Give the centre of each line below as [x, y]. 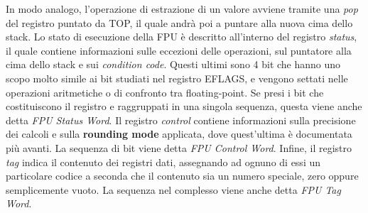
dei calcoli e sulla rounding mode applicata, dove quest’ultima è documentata [179, 134]
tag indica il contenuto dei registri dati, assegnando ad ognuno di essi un [163, 162]
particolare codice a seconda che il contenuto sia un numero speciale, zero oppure [182, 176]
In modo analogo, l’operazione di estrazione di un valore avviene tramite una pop [182, 9]
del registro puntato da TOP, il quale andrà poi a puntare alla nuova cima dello [179, 22]
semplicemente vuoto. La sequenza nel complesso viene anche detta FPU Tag [173, 189]
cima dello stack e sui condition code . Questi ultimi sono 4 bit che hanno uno [173, 64]
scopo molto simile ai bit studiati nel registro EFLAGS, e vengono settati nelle [177, 78]
